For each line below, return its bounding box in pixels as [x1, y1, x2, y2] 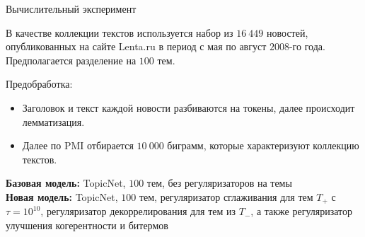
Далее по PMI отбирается [22, 138, 134, 153]
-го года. [289, 39, 325, 54]
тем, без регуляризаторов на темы [146, 175, 292, 190]
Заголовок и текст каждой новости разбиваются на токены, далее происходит [22, 100, 355, 115]
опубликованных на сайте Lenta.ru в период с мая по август [6, 39, 267, 54]
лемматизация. [22, 114, 85, 129]
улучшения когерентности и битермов [6, 217, 168, 232]
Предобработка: [6, 76, 73, 91]
